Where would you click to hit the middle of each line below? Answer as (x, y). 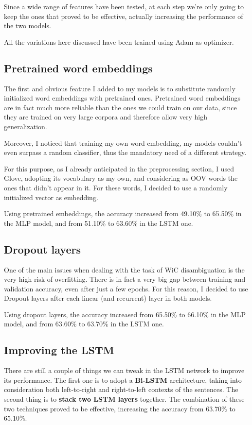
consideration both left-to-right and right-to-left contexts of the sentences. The (121, 389)
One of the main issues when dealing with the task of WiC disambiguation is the (124, 269)
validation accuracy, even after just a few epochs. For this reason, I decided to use (126, 288)
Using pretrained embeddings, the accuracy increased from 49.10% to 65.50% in (123, 213)
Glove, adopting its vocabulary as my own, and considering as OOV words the (121, 178)
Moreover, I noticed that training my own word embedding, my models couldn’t (123, 143)
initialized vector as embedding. (51, 197)
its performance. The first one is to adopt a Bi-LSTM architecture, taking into (123, 380)
